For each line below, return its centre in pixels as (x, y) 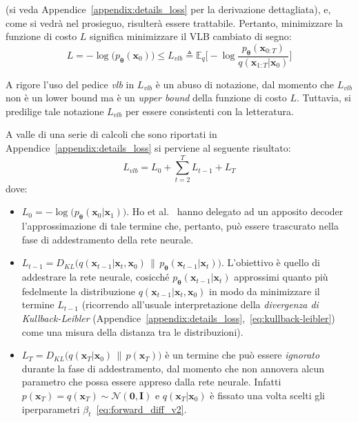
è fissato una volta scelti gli (267, 395)
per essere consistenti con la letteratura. (209, 111)
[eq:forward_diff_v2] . (141, 409)
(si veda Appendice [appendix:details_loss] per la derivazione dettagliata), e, (168, 9)
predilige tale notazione (55, 111)
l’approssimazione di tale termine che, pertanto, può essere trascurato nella (180, 226)
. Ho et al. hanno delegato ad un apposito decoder (235, 211)
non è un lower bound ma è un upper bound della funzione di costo (146, 98)
